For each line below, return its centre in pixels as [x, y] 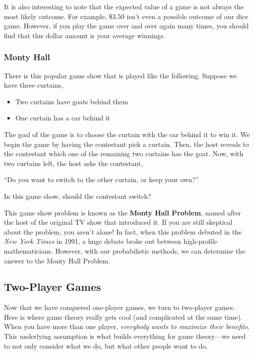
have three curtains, [34, 85]
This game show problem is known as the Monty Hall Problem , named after [123, 212]
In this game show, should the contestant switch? [78, 196]
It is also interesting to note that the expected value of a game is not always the [124, 6]
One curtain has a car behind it [63, 118]
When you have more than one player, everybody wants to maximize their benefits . [127, 326]
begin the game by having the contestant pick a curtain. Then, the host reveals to [127, 144]
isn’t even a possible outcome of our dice [187, 16]
